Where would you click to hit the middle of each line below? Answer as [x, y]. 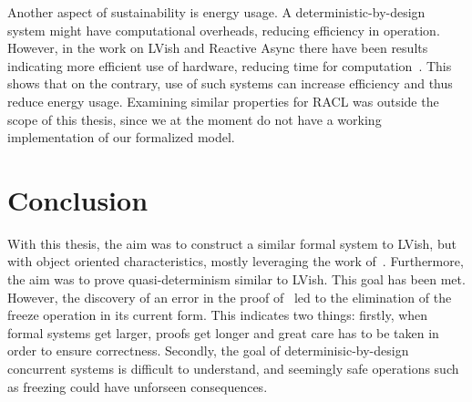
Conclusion [78, 199]
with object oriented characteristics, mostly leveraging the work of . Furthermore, [236, 261]
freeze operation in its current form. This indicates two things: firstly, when [218, 315]
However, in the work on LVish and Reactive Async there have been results [218, 48]
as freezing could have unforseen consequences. [138, 386]
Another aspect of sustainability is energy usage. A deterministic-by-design [216, 12]
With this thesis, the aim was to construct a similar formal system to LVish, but [232, 243]
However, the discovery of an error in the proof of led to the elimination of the [230, 297]
